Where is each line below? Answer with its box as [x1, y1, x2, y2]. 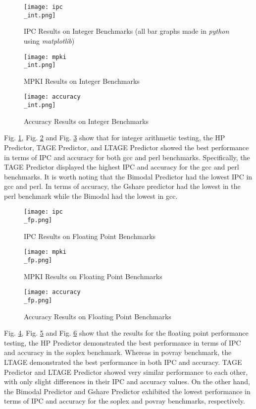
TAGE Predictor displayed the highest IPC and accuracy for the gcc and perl [4, 162, 239, 172]
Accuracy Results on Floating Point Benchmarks [24, 311, 171, 321]
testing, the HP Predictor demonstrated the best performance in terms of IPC [4, 337, 241, 348]
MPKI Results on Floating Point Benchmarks [24, 271, 162, 281]
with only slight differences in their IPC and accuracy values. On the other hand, [4, 376, 250, 387]
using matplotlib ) [24, 35, 75, 46]
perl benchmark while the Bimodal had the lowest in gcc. [4, 190, 178, 201]
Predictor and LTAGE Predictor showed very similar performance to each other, [4, 366, 248, 377]
